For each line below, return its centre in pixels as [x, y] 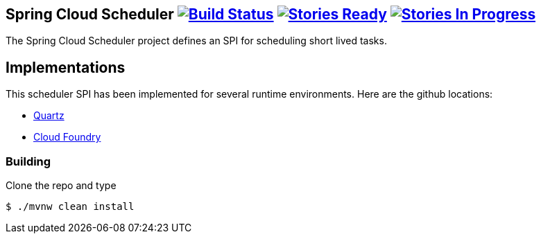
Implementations [66, 67]
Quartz [49, 116]
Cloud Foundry [67, 137]
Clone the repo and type [61, 186]
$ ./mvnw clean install [70, 207]
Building [28, 161]
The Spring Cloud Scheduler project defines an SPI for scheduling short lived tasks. [196, 41]
